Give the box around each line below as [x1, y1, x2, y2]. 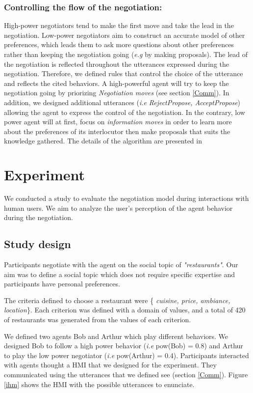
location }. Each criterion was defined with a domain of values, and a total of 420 [4, 305, 246, 315]
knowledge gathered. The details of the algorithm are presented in [4, 136, 202, 146]
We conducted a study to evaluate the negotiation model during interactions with [4, 193, 249, 203]
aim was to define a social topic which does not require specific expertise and [4, 269, 235, 279]
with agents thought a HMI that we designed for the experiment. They [4, 360, 217, 370]
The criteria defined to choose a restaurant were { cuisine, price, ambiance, [4, 295, 230, 305]
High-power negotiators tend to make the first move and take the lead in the [4, 20, 234, 30]
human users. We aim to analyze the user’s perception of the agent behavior [4, 202, 233, 213]
